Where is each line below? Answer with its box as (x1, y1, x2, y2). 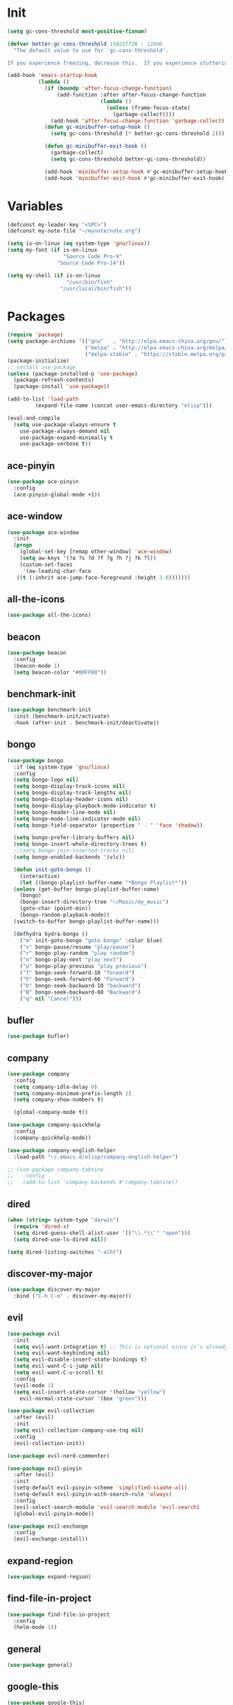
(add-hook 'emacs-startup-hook (7, 72, 98, 79)
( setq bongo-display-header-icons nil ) (13, 796, 129, 803)
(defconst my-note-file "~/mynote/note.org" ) (7, 227, 141, 234)
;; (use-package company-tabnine (7, 1166, 104, 1173)
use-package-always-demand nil (19, 428, 110, 435)
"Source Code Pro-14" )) (56, 259, 126, 266)
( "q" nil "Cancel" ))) (19, 995, 82, 1002)
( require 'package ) (7, 332, 64, 339)
